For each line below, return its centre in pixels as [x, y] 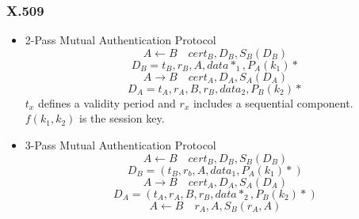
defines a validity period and [107, 102]
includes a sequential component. [273, 102]
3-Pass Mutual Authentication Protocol [120, 145]
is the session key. [122, 118]
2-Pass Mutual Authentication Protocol [120, 40]
